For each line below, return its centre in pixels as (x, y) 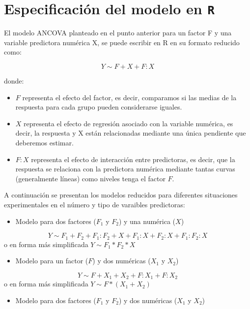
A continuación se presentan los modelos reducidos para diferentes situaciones (121, 195)
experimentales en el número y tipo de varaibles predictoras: (95, 204)
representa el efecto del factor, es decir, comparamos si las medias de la (129, 97)
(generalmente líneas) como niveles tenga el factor (90, 178)
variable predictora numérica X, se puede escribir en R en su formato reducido (122, 42)
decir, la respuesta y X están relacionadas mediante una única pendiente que (131, 133)
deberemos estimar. (44, 142)
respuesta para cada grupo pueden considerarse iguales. (99, 107)
